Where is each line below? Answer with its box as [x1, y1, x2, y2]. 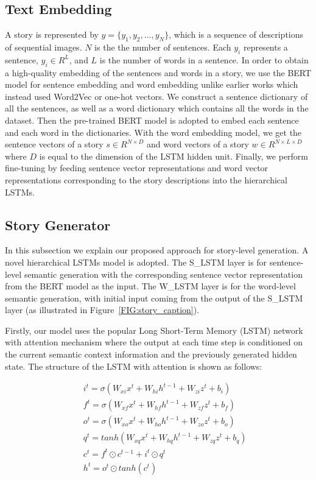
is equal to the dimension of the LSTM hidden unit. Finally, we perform [39, 149, 309, 162]
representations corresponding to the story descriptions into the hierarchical [5, 173, 287, 186]
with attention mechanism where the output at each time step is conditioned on [5, 336, 303, 348]
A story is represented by [5, 28, 99, 41]
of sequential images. [5, 41, 82, 53]
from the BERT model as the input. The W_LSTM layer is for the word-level [5, 280, 296, 292]
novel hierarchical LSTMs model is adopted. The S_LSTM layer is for [5, 255, 267, 268]
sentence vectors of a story [5, 138, 104, 150]
